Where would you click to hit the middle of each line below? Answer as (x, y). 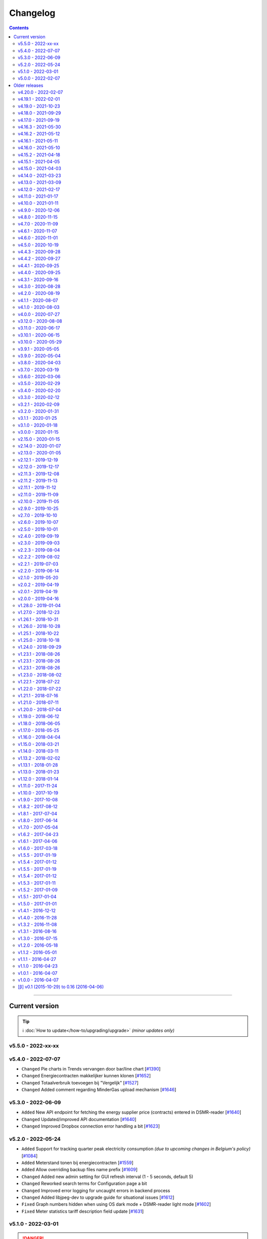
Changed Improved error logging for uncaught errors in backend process (96, 1190)
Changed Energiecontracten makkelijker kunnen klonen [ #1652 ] (86, 1076)
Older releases (28, 85)
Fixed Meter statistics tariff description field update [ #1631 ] (83, 1211)
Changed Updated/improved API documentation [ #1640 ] (79, 1119)
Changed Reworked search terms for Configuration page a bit (84, 1183)
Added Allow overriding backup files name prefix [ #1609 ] (80, 1170)
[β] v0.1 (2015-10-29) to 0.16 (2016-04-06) (61, 987)
